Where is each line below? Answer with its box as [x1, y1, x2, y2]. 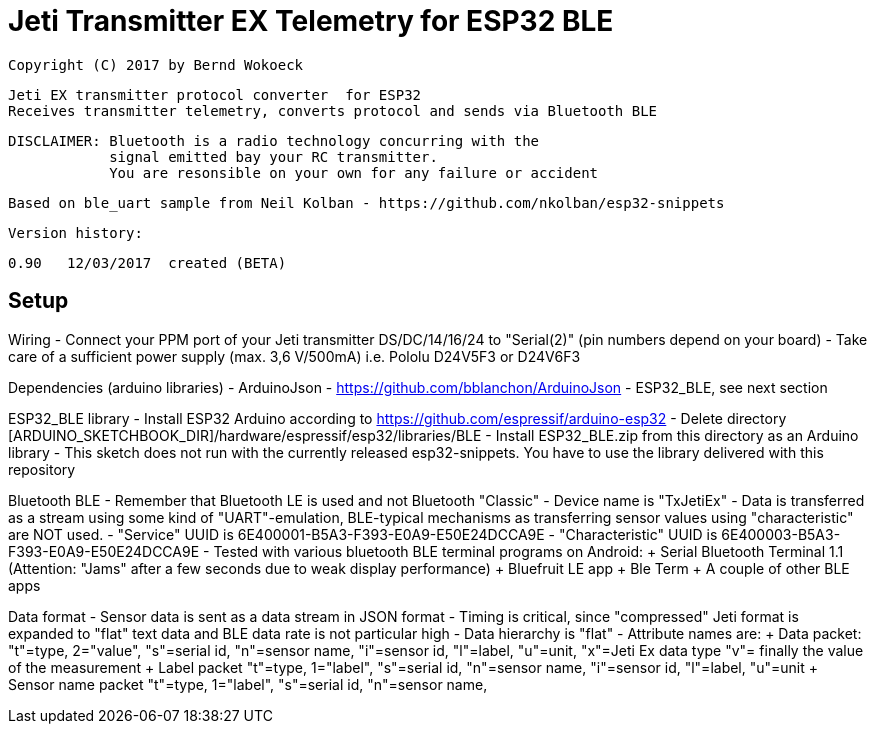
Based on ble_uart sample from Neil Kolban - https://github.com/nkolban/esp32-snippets [8, 194, 725, 211]
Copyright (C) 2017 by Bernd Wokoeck [8, 56, 304, 73]
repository [8, 460, 76, 478]
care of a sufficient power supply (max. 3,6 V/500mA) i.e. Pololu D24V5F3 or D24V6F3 [8, 347, 581, 365]
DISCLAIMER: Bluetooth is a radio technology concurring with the [8, 132, 540, 149]
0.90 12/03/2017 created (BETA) [8, 254, 287, 271]
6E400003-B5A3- [721, 525, 841, 543]
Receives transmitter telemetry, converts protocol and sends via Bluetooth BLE [8, 102, 658, 119]
